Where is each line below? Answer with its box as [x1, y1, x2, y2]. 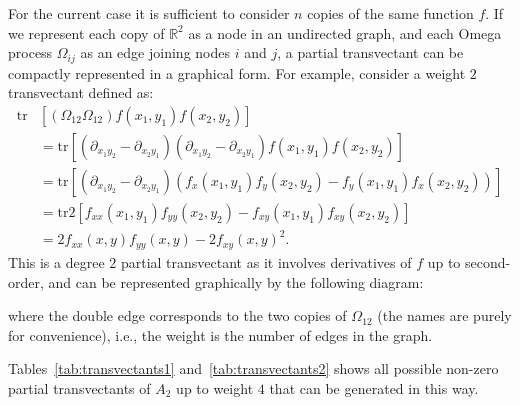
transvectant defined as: [8, 82, 154, 103]
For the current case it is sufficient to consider [8, 3, 290, 23]
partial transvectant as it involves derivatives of [120, 251, 412, 272]
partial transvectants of [8, 377, 151, 398]
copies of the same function [307, 3, 474, 23]
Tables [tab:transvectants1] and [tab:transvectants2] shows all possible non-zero [8, 358, 499, 379]
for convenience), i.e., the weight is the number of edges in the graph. [8, 324, 433, 345]
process [8, 42, 53, 63]
